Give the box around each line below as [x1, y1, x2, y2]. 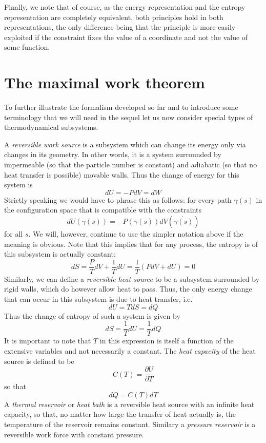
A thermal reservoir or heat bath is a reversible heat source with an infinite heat [4, 398, 255, 409]
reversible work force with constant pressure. [4, 429, 144, 439]
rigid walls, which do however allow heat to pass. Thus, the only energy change [4, 283, 252, 294]
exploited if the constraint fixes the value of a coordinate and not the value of [4, 31, 248, 42]
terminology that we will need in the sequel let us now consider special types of [4, 111, 253, 122]
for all [4, 228, 23, 239]
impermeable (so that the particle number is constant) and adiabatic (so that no [4, 159, 257, 170]
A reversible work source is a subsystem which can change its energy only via [4, 139, 246, 149]
